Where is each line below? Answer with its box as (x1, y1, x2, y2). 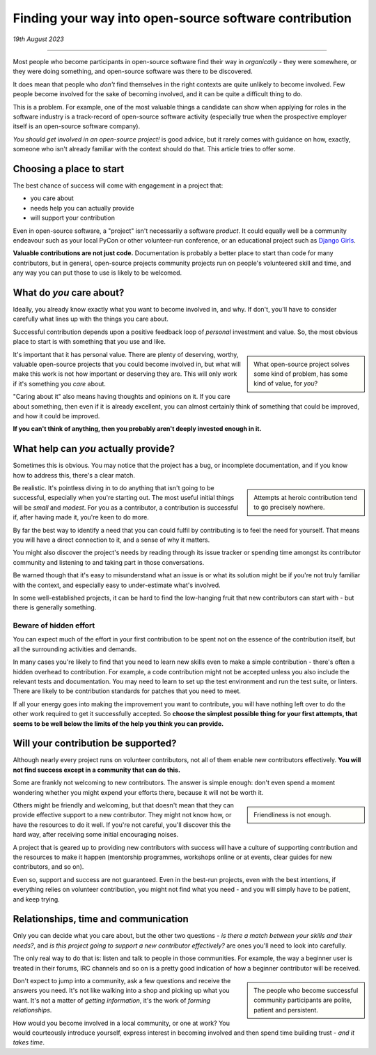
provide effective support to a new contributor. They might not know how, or (13, 811, 232, 819)
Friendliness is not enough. (253, 811, 331, 819)
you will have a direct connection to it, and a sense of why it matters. (13, 536, 210, 544)
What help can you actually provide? (13, 443, 175, 455)
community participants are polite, (253, 996, 352, 1004)
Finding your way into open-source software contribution (13, 10, 352, 26)
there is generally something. (13, 603, 97, 612)
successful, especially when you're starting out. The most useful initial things (13, 494, 235, 502)
